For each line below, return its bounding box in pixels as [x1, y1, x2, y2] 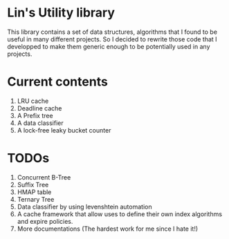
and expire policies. [17, 217, 73, 225]
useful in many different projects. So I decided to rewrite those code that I [7, 35, 217, 43]
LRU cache [17, 97, 49, 105]
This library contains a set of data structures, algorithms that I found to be [7, 28, 218, 36]
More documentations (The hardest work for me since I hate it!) [17, 224, 199, 233]
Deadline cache [17, 104, 62, 112]
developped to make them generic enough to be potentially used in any [7, 42, 210, 50]
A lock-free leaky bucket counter [17, 126, 111, 134]
